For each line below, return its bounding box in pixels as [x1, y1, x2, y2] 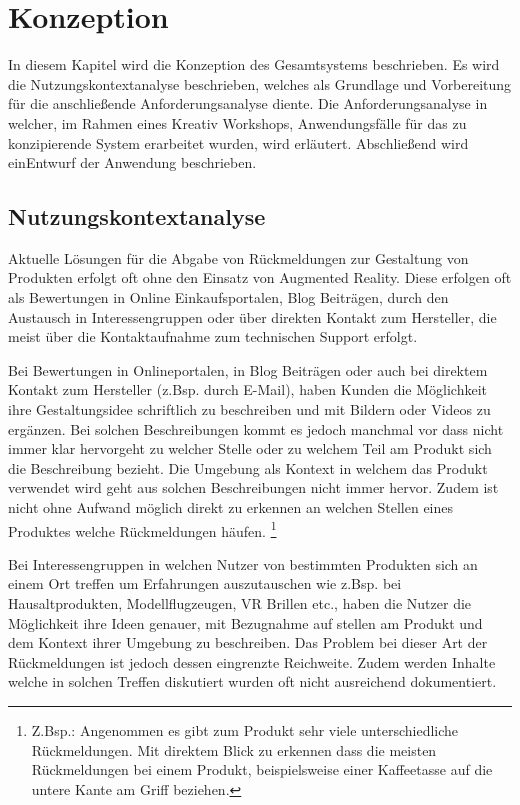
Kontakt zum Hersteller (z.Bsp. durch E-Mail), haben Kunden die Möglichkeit [8, 379, 488, 400]
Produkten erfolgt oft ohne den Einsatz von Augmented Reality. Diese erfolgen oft [8, 267, 512, 288]
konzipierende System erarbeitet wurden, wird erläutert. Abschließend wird [8, 132, 469, 153]
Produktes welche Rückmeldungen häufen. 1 [8, 517, 277, 541]
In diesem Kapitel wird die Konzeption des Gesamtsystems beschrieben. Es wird [8, 54, 500, 75]
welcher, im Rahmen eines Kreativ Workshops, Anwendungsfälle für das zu [8, 112, 467, 133]
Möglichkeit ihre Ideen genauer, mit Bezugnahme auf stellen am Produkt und [8, 612, 483, 633]
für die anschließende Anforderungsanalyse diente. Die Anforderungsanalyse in [8, 93, 488, 114]
